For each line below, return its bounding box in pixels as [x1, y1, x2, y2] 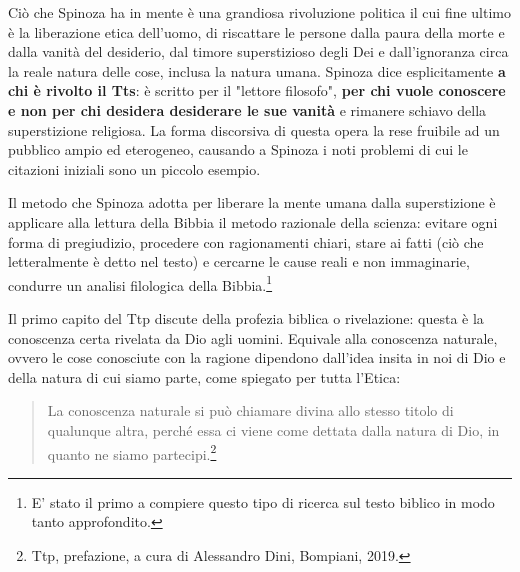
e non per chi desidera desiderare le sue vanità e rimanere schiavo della [8, 99, 487, 120]
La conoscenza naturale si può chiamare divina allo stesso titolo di [47, 400, 454, 421]
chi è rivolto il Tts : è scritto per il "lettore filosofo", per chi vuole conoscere [8, 80, 506, 101]
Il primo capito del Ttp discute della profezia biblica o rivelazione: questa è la [8, 307, 484, 328]
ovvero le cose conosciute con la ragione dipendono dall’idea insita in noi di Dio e [8, 347, 506, 368]
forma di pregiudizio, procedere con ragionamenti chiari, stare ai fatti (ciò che [8, 231, 484, 252]
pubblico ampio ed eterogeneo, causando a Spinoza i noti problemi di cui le [8, 139, 468, 160]
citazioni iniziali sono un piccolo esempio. [8, 158, 261, 179]
